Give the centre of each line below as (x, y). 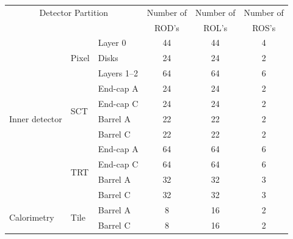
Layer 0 (112, 42)
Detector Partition (74, 12)
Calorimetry (32, 217)
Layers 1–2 (118, 73)
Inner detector (36, 118)
